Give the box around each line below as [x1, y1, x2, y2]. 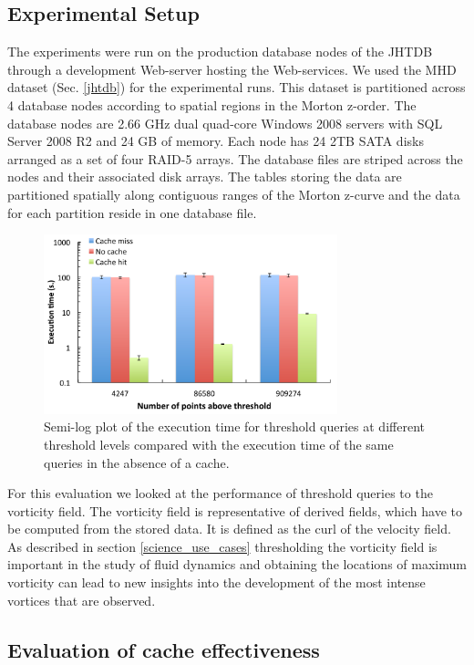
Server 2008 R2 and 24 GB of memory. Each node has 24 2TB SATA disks [7, 131, 424, 151]
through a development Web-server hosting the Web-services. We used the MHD [7, 59, 457, 78]
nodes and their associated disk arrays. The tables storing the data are [7, 167, 402, 186]
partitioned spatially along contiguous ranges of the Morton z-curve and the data [7, 184, 460, 203]
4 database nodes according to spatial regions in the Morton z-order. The [7, 95, 417, 114]
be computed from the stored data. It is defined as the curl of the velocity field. [7, 519, 451, 538]
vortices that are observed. [7, 590, 156, 609]
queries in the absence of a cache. [44, 452, 230, 472]
